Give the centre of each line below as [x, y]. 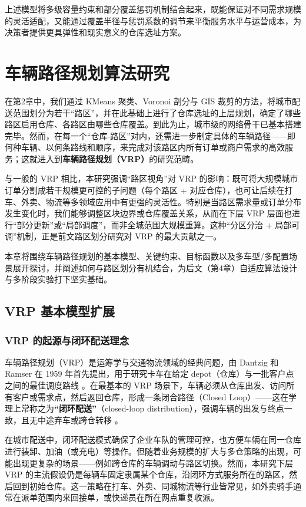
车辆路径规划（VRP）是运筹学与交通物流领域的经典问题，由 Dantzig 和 [142, 362]
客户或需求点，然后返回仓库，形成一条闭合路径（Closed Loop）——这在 [151, 396]
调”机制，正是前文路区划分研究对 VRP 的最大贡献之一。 [113, 236]
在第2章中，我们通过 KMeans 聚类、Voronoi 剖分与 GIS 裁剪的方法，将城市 [148, 101]
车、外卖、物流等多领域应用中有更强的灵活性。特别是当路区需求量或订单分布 [153, 201]
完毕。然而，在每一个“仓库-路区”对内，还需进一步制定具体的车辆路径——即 [150, 135]
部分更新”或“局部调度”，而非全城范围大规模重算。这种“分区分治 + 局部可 [158, 224]
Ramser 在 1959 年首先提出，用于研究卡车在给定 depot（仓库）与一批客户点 [149, 373]
